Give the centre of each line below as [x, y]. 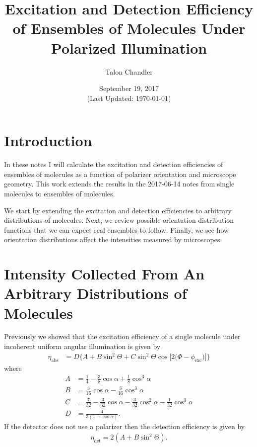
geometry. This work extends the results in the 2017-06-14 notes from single [119, 184]
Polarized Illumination [129, 47]
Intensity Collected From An [104, 274]
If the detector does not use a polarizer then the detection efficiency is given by [125, 426]
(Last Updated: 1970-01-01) [129, 98]
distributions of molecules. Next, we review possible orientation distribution [119, 220]
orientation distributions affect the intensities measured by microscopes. [113, 239]
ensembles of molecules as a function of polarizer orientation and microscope [120, 174]
